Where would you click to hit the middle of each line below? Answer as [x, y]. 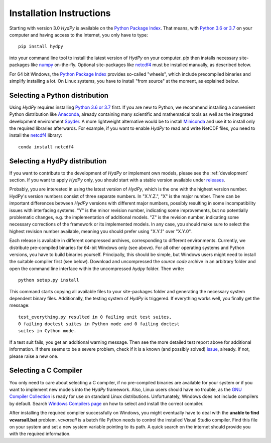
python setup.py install [49, 280]
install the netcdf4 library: [36, 135]
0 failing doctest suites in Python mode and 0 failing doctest [99, 324]
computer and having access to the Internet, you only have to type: [79, 35]
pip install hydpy [41, 47]
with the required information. [40, 434]
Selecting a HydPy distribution [58, 161]
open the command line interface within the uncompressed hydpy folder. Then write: [97, 269]
